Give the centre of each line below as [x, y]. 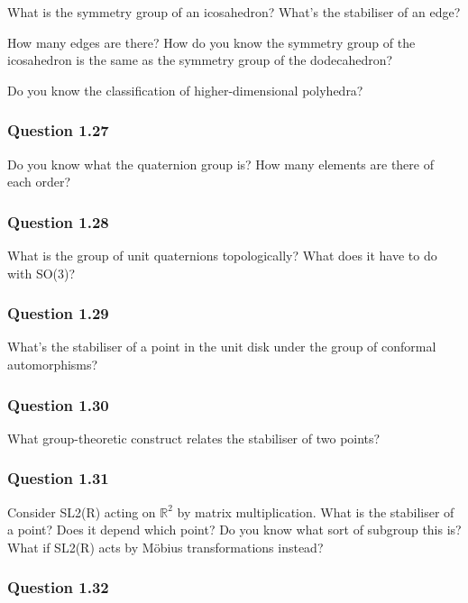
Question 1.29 [58, 313]
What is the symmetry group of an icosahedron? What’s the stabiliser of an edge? [234, 12]
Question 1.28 [58, 221]
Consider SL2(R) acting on [82, 512]
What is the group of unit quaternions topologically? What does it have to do [222, 255]
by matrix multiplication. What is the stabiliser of [316, 512]
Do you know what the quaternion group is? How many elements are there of [220, 164]
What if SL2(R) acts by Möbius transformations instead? [165, 547]
